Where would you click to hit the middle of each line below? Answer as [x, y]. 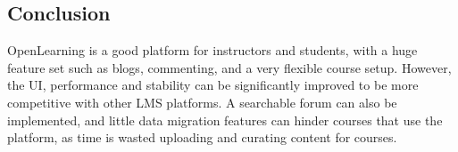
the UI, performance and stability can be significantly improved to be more [213, 85]
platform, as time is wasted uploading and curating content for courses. [202, 137]
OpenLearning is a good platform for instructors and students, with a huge [212, 50]
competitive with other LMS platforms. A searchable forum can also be [202, 102]
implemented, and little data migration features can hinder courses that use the [225, 120]
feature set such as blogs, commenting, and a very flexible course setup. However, [229, 67]
